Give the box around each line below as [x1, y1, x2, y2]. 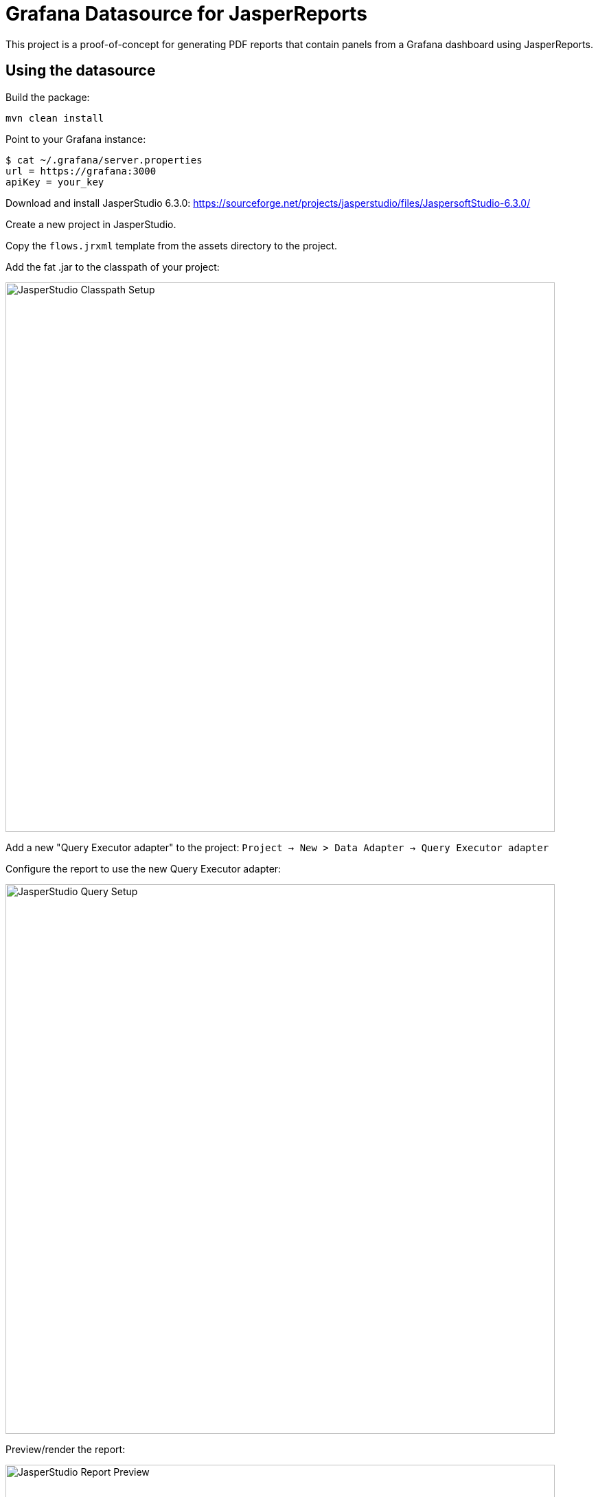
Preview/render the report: [5, 1443, 126, 1455]
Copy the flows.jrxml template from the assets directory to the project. [5, 239, 338, 251]
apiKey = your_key [5, 176, 104, 188]
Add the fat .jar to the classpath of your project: [5, 260, 220, 273]
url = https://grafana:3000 [5, 165, 157, 177]
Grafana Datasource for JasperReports [5, 2, 367, 25]
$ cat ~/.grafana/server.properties [5, 154, 203, 166]
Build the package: [5, 91, 90, 103]
